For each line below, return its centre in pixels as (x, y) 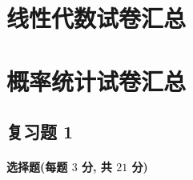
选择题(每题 (37, 167)
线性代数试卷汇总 (96, 18)
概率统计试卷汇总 (96, 80)
